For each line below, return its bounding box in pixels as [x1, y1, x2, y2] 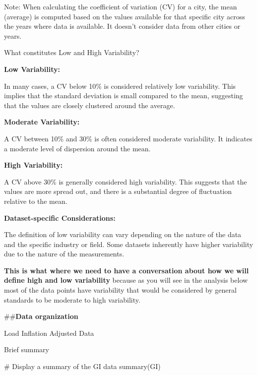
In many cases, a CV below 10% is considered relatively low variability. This [4, 80, 236, 91]
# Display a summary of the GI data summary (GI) [4, 361, 161, 372]
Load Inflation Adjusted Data [4, 327, 94, 338]
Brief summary [4, 344, 49, 355]
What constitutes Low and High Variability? [4, 47, 139, 58]
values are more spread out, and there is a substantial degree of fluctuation [4, 186, 232, 196]
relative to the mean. [4, 195, 67, 206]
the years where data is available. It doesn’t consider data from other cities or [4, 21, 241, 31]
